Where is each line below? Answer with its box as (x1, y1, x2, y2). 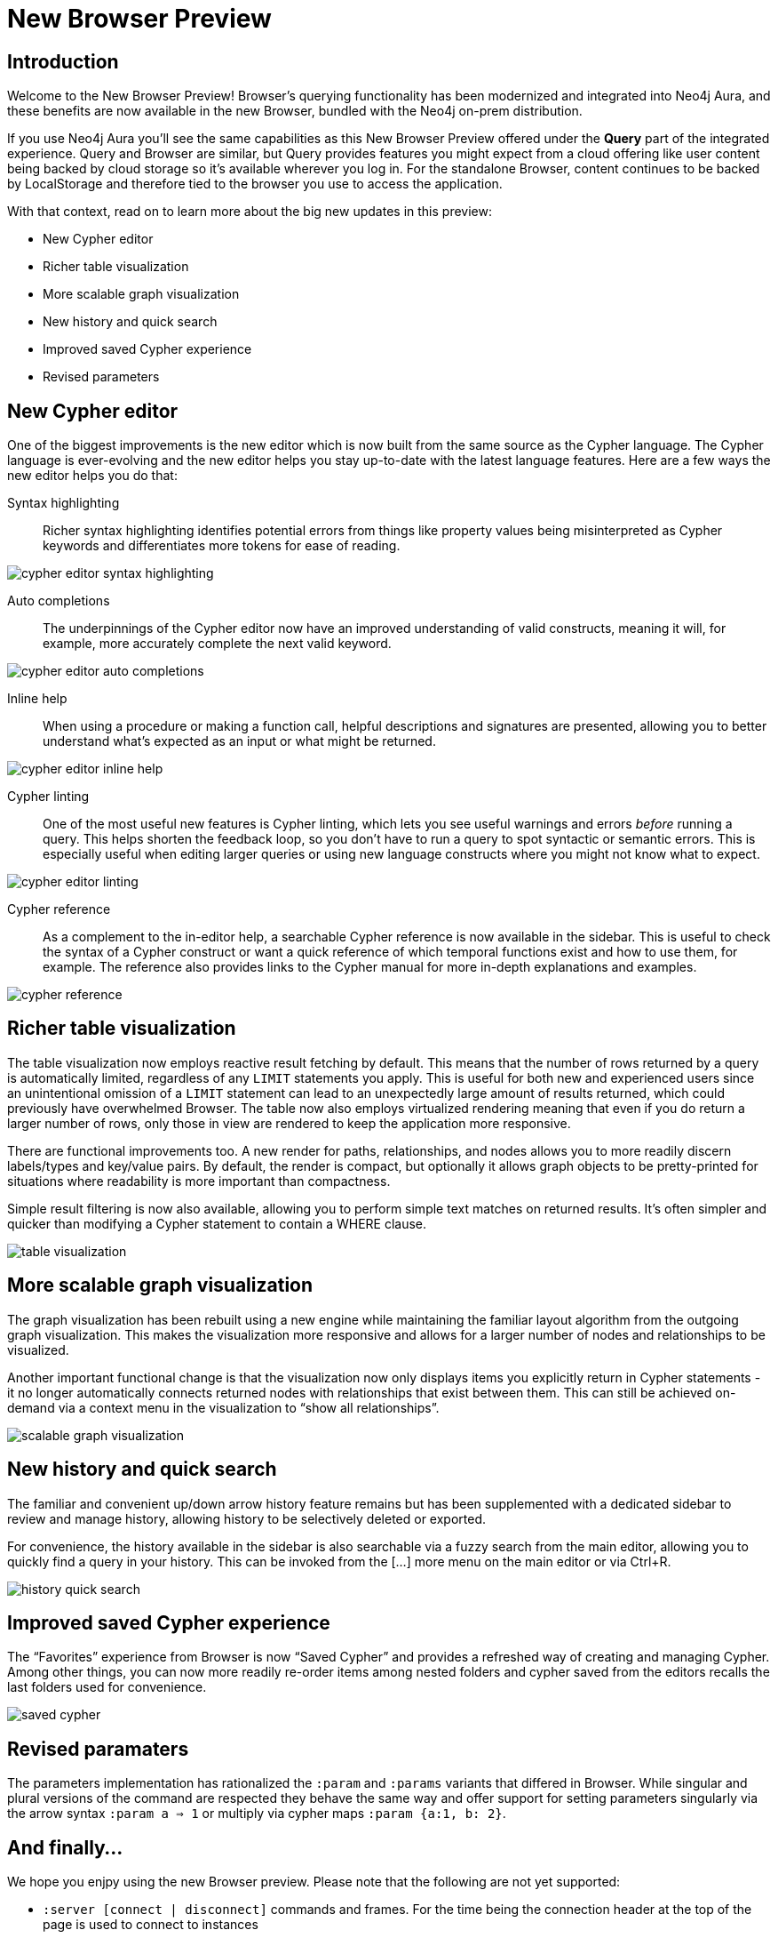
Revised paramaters (7, 1737, 189, 1760)
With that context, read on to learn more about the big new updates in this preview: (7, 204, 492, 220)
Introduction (7, 50, 119, 73)
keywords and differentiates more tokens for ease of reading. (43, 538, 401, 554)
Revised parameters (43, 369, 160, 385)
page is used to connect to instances (43, 1917, 258, 1933)
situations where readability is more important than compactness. (7, 1173, 391, 1189)
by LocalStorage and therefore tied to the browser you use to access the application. (7, 176, 503, 192)
